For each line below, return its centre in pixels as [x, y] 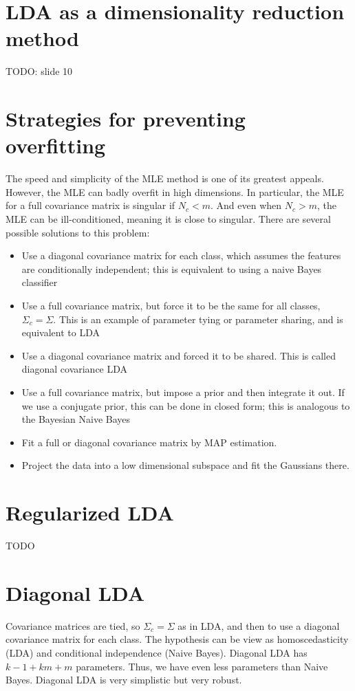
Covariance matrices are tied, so [73, 625]
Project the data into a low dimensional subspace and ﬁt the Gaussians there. [185, 465]
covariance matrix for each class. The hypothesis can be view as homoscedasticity [177, 639]
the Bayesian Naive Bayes [76, 419]
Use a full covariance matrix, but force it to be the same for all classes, [171, 305]
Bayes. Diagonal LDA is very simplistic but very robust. [124, 680]
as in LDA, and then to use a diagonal [259, 625]
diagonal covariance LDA [75, 369]
